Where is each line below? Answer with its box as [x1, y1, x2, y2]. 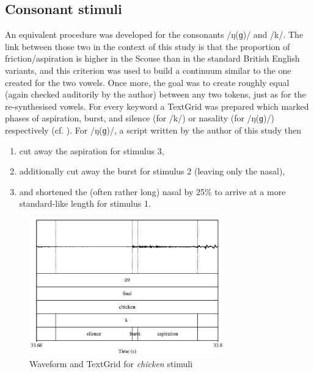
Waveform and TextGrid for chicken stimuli [29, 357, 193, 370]
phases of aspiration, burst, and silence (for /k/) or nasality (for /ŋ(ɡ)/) [5, 112, 274, 124]
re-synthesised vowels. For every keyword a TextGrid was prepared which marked [5, 99, 309, 112]
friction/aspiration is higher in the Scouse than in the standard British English [5, 52, 300, 65]
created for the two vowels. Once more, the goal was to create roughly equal [5, 76, 290, 88]
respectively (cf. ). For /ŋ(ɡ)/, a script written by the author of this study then [5, 123, 301, 136]
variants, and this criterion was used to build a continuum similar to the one [5, 63, 291, 76]
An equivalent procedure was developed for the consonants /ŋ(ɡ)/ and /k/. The [5, 28, 304, 41]
